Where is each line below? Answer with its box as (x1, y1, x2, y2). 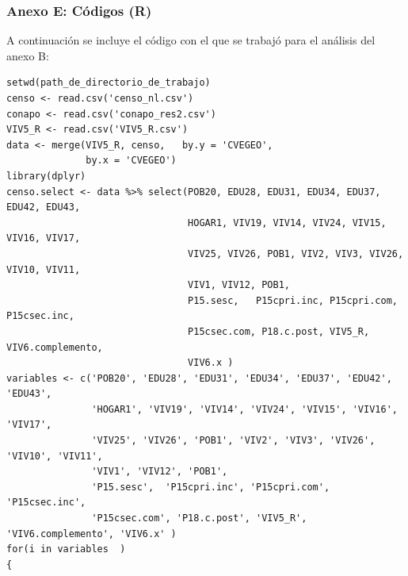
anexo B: (6, 47, 49, 63)
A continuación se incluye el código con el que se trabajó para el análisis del (6, 32, 376, 48)
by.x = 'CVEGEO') (86, 155, 177, 167)
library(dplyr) (6, 170, 86, 182)
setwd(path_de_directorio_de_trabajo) (6, 77, 211, 89)
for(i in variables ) (6, 543, 126, 555)
